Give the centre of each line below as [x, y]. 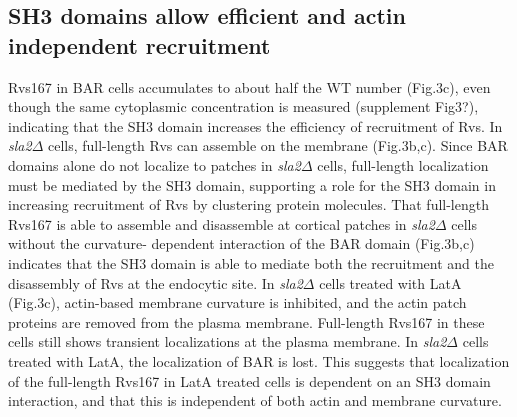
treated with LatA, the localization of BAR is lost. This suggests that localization [259, 360]
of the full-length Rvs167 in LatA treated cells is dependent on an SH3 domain [249, 380]
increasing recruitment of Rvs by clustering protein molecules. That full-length [248, 204]
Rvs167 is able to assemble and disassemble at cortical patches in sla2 [221, 223]
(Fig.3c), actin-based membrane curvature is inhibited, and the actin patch [237, 302]
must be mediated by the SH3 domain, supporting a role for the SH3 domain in [252, 184]
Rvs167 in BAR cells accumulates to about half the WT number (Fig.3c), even [249, 86]
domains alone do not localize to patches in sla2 [154, 164]
